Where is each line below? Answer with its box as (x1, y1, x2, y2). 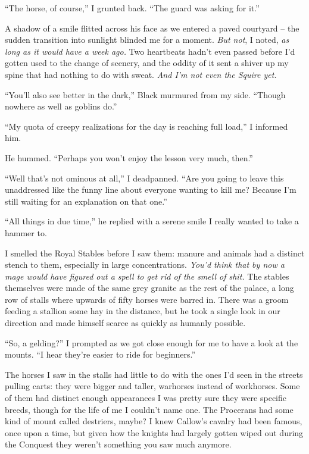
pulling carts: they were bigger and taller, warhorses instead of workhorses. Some (5, 380, 300, 392)
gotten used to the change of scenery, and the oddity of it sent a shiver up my (5, 57, 289, 69)
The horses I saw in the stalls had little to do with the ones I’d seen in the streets (5, 368, 303, 380)
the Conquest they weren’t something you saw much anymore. (5, 438, 232, 450)
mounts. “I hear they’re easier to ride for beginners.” (5, 348, 196, 361)
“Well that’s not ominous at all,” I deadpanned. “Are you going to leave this (5, 171, 284, 184)
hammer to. (5, 226, 47, 239)
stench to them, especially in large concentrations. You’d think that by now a (5, 258, 285, 271)
